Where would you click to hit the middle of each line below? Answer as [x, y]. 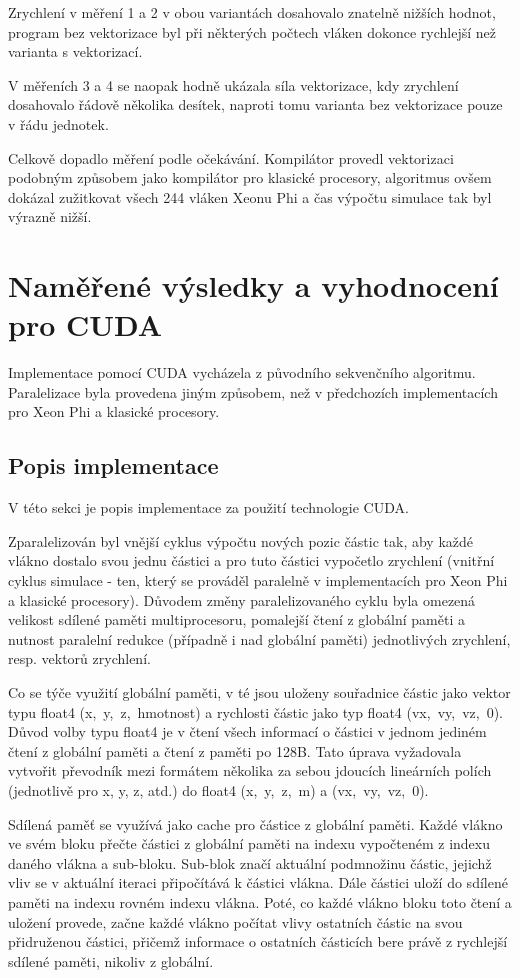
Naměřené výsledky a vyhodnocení [253, 285]
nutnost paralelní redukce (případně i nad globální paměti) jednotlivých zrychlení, [259, 638]
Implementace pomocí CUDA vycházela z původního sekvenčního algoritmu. [242, 372]
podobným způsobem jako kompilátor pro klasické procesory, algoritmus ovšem [250, 177]
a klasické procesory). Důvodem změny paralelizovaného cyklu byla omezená [242, 599]
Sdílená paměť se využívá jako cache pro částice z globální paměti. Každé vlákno [255, 823]
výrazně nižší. [50, 216]
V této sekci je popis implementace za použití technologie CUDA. [208, 507]
